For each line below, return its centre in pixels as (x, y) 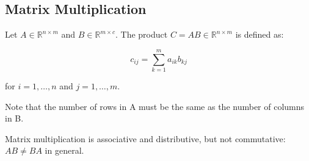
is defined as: (260, 34)
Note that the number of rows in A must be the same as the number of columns (155, 106)
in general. (64, 150)
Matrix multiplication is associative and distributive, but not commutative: (145, 138)
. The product (142, 34)
